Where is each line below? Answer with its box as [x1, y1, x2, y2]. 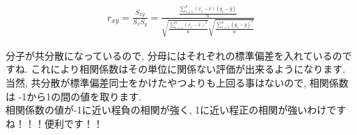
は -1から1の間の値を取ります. [6, 89, 142, 103]
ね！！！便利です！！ [6, 116, 103, 130]
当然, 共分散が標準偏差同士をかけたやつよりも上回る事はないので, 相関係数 [6, 75, 349, 89]
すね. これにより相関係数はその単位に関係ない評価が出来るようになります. [6, 62, 346, 76]
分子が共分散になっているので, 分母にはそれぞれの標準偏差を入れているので [6, 48, 352, 62]
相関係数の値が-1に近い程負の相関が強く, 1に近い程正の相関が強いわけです [6, 102, 347, 117]
